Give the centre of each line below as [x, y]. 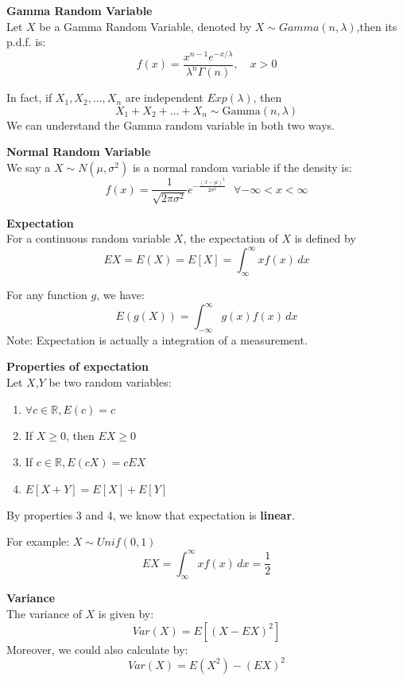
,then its [377, 26]
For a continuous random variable [89, 238]
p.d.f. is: [26, 42]
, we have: [120, 294]
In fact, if [29, 97]
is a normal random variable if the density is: [242, 167]
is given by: [126, 613]
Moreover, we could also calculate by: [97, 649]
